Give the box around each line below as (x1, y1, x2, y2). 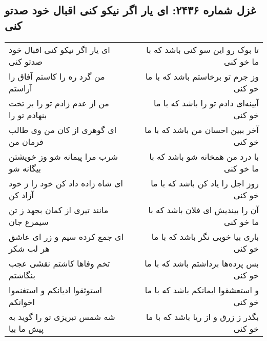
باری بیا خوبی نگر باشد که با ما (151, 230, 259, 242)
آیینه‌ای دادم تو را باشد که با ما (154, 97, 259, 109)
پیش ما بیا (9, 322, 44, 334)
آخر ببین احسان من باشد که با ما (145, 123, 259, 136)
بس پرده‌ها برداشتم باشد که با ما (145, 257, 259, 269)
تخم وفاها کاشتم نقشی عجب (9, 257, 110, 269)
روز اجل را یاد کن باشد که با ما (151, 177, 259, 189)
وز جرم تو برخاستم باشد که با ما (145, 70, 259, 82)
